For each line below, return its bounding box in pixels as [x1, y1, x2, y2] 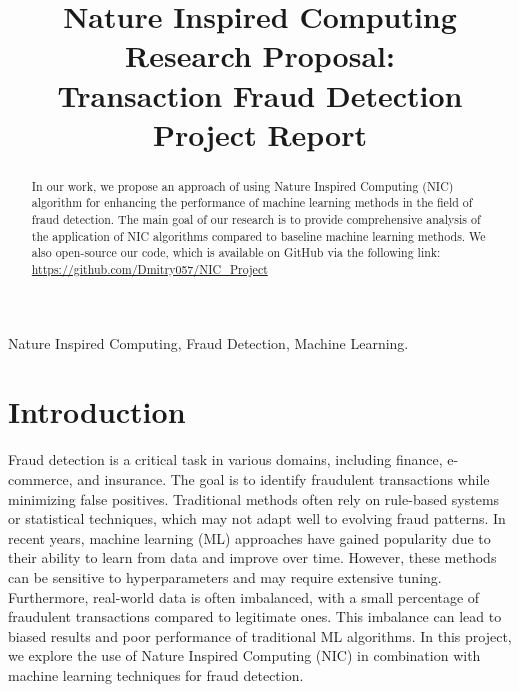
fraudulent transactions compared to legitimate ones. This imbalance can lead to [8, 606, 502, 627]
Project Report [152, 113, 367, 154]
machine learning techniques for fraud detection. [8, 664, 304, 685]
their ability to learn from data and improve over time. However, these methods [8, 547, 497, 568]
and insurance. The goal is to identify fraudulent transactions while [77, 468, 490, 489]
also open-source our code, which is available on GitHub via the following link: [31, 244, 441, 261]
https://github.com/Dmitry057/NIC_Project [31, 261, 268, 278]
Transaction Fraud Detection [57, 74, 463, 115]
